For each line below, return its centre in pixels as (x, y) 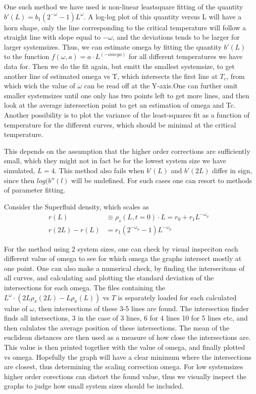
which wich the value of (40, 86)
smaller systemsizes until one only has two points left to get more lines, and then (127, 95)
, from (236, 76)
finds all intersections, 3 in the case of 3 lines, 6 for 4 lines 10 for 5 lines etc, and (126, 318)
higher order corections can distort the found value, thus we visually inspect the (125, 376)
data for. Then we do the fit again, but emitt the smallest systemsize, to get (119, 66)
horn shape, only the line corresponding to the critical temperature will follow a (125, 27)
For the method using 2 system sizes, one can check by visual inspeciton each (121, 248)
